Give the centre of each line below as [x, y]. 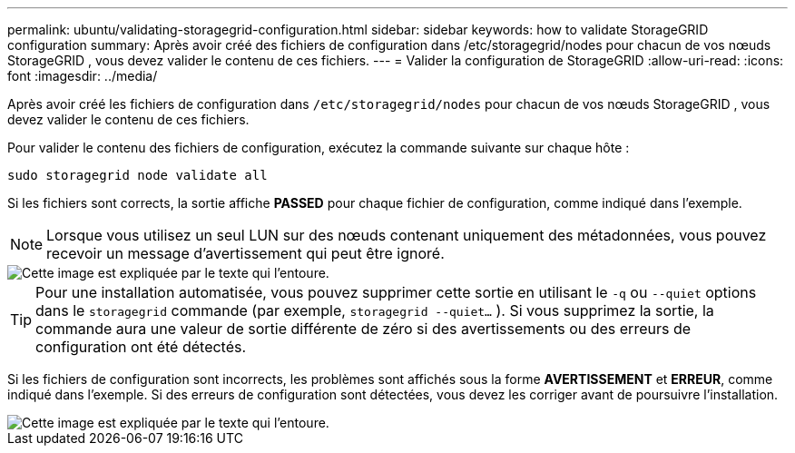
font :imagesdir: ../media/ [83, 76]
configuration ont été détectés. [141, 347]
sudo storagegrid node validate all [137, 175]
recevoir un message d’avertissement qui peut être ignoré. [245, 253]
